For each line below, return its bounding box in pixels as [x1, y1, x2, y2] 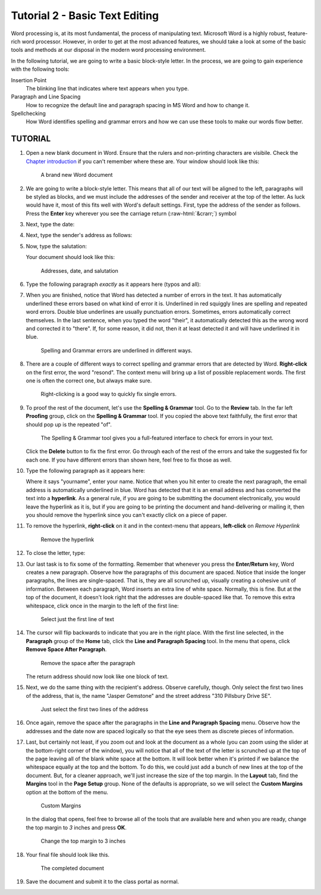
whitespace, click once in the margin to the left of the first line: [26, 602, 179, 609]
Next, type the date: [26, 221, 75, 228]
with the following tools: [11, 66, 70, 73]
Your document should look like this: [26, 254, 115, 261]
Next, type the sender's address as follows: [26, 232, 133, 239]
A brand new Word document [40, 171, 113, 179]
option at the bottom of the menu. [26, 788, 108, 796]
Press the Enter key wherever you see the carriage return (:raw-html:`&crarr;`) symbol [26, 210, 237, 217]
